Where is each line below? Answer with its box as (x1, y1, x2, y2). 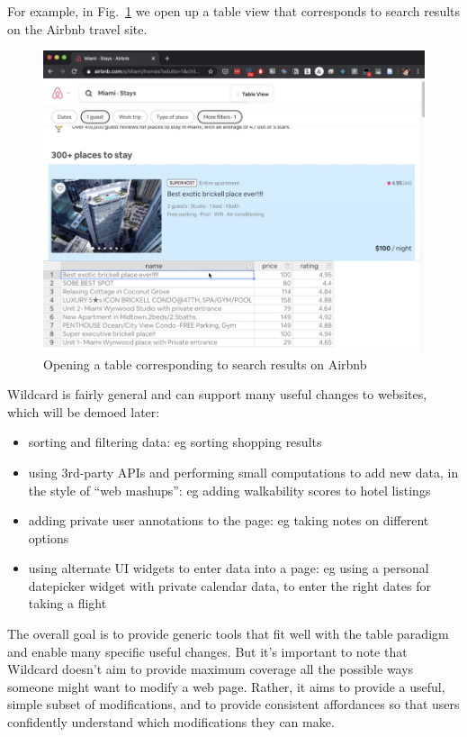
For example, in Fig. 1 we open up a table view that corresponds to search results (7, 2, 461, 20)
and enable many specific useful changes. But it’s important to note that (7, 641, 408, 660)
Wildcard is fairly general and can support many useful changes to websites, (7, 385, 427, 404)
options (28, 528, 69, 547)
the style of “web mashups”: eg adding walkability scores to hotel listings (28, 480, 431, 499)
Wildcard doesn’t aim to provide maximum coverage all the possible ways (7, 660, 414, 678)
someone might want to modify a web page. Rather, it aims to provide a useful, (7, 677, 445, 696)
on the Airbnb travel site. (7, 19, 148, 38)
